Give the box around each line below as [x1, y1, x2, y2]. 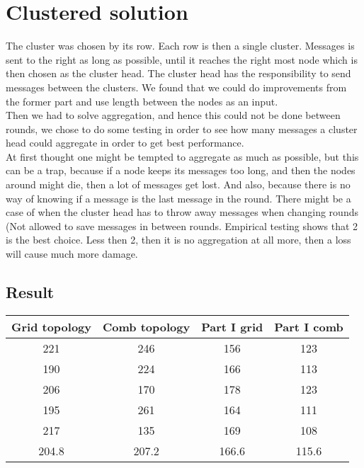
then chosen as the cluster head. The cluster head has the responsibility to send [6, 66, 351, 81]
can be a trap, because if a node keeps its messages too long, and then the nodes [6, 163, 356, 178]
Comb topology [103, 318, 190, 335]
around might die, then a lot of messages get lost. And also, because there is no [6, 177, 351, 192]
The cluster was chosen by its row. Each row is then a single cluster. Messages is [6, 38, 355, 53]
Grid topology [11, 318, 92, 335]
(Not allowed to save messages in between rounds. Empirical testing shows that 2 [6, 218, 358, 233]
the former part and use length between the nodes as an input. [6, 93, 278, 108]
